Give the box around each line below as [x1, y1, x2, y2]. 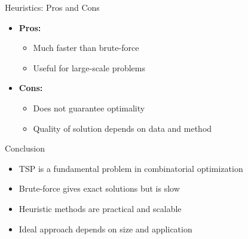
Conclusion [5, 142, 45, 155]
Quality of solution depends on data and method [33, 122, 212, 134]
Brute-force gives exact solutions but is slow [19, 182, 180, 195]
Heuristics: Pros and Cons [5, 1, 100, 13]
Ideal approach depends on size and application [19, 222, 192, 235]
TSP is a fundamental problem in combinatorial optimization [19, 162, 243, 174]
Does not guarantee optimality [33, 101, 145, 114]
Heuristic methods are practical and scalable [19, 202, 182, 214]
